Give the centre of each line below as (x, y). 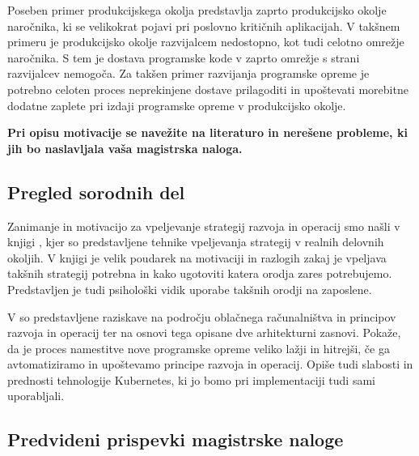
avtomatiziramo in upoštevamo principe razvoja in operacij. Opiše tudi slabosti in (210, 364)
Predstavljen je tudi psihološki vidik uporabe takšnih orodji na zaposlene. (190, 289)
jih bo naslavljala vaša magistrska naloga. (125, 148)
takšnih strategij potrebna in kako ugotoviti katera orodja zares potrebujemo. (200, 273)
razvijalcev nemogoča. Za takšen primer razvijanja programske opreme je (188, 73)
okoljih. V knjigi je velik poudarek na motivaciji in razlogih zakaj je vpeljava (197, 257)
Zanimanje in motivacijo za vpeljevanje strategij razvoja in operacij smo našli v (204, 226)
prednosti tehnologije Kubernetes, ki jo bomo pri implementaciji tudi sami (191, 379)
